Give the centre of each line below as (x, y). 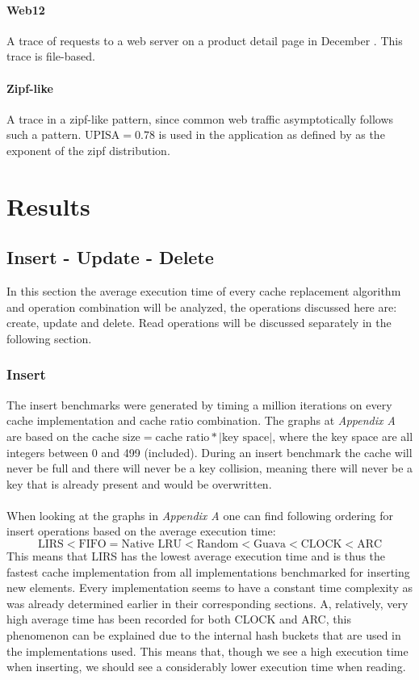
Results (48, 206)
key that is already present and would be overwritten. (139, 483)
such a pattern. (44, 134)
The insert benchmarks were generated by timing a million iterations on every (199, 404)
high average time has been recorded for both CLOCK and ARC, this (179, 619)
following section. (49, 338)
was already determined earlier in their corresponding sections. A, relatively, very (207, 603)
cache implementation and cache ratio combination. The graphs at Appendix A (201, 420)
